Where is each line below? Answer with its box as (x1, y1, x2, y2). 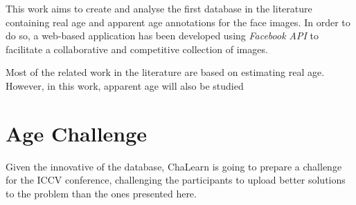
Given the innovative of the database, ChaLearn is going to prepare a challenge (6, 159, 342, 173)
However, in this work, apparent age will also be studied (6, 78, 244, 92)
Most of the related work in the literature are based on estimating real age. (6, 65, 325, 79)
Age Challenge (6, 119, 148, 147)
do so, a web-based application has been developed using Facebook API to (6, 28, 319, 43)
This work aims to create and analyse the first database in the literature (6, 1, 312, 15)
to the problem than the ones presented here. (6, 186, 197, 200)
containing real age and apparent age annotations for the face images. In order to (6, 14, 350, 29)
